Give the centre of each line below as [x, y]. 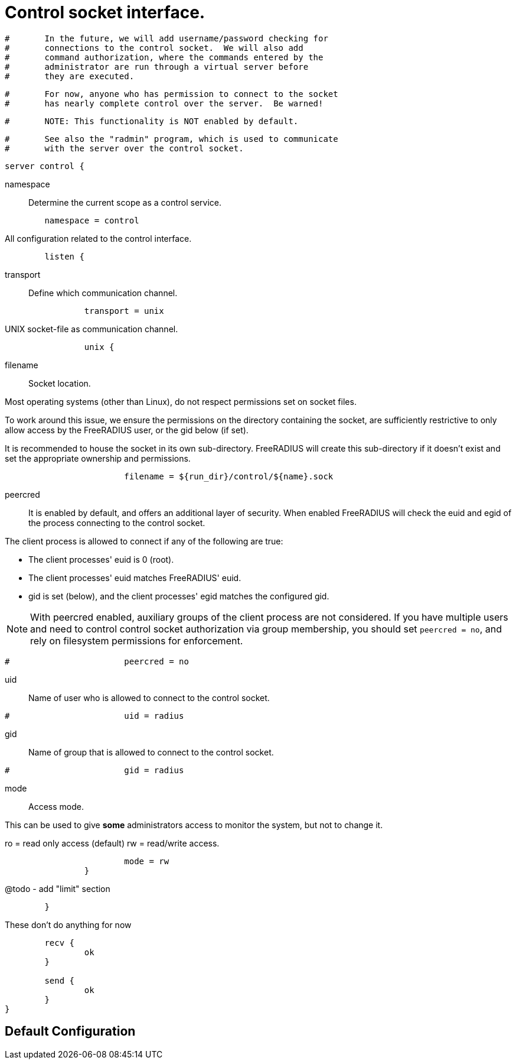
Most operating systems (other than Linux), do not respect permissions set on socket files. [181, 401]
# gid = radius [94, 770]
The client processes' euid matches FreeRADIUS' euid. [135, 578]
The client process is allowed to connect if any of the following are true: [144, 541]
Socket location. [60, 383]
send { [60, 980]
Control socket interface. [105, 12]
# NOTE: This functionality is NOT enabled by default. [152, 121]
